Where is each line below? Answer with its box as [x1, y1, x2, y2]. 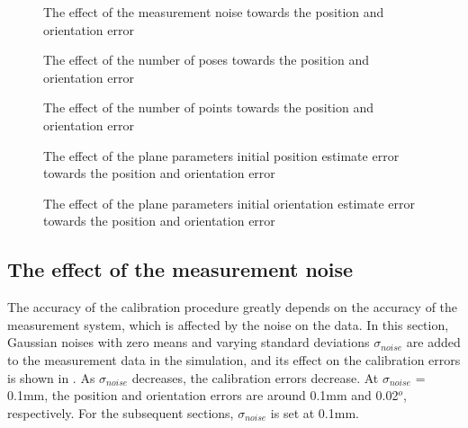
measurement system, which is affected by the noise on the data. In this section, [7, 315, 449, 334]
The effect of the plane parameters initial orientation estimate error [43, 193, 415, 212]
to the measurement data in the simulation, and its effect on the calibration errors [7, 350, 461, 369]
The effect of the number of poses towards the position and [43, 50, 370, 69]
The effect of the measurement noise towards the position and [43, 3, 384, 21]
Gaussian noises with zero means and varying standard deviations [7, 333, 370, 352]
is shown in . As [7, 368, 95, 387]
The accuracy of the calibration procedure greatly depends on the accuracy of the [7, 298, 458, 317]
